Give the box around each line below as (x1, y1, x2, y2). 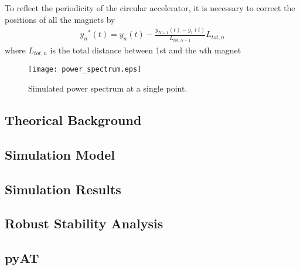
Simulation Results (5, 180, 121, 198)
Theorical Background (5, 110, 142, 129)
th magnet (204, 43, 241, 56)
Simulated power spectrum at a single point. (28, 82, 187, 94)
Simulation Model (5, 145, 115, 163)
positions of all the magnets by (5, 13, 115, 25)
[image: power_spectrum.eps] (28, 65, 142, 74)
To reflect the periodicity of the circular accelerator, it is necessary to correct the (5, 2, 295, 14)
